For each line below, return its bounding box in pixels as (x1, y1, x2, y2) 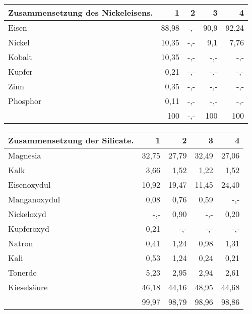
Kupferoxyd (8, 223, 49, 234)
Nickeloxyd (8, 208, 47, 220)
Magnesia (8, 149, 41, 161)
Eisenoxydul (8, 179, 51, 190)
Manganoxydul (8, 193, 60, 205)
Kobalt (8, 51, 32, 63)
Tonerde (8, 267, 37, 278)
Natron (8, 237, 33, 249)
